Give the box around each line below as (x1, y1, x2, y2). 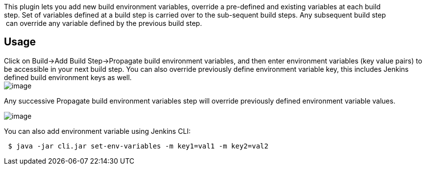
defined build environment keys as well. (4, 73, 132, 82)
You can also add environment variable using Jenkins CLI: (4, 127, 191, 135)
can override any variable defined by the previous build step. (5, 19, 202, 27)
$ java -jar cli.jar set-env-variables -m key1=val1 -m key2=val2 (8, 142, 269, 150)
